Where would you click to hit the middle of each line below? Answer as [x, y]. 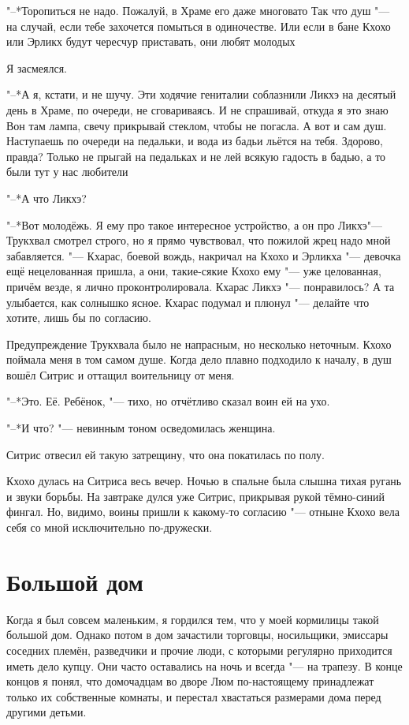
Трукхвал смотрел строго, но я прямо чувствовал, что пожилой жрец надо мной [199, 240]
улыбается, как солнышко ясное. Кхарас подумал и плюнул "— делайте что [188, 302]
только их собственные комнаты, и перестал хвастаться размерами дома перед [194, 696]
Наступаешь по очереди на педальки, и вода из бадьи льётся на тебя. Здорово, [195, 141]
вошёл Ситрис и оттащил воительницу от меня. [121, 374]
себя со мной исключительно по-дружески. [110, 527]
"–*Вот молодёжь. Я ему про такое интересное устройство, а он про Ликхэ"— [194, 224]
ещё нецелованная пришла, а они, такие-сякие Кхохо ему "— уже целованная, [194, 271]
